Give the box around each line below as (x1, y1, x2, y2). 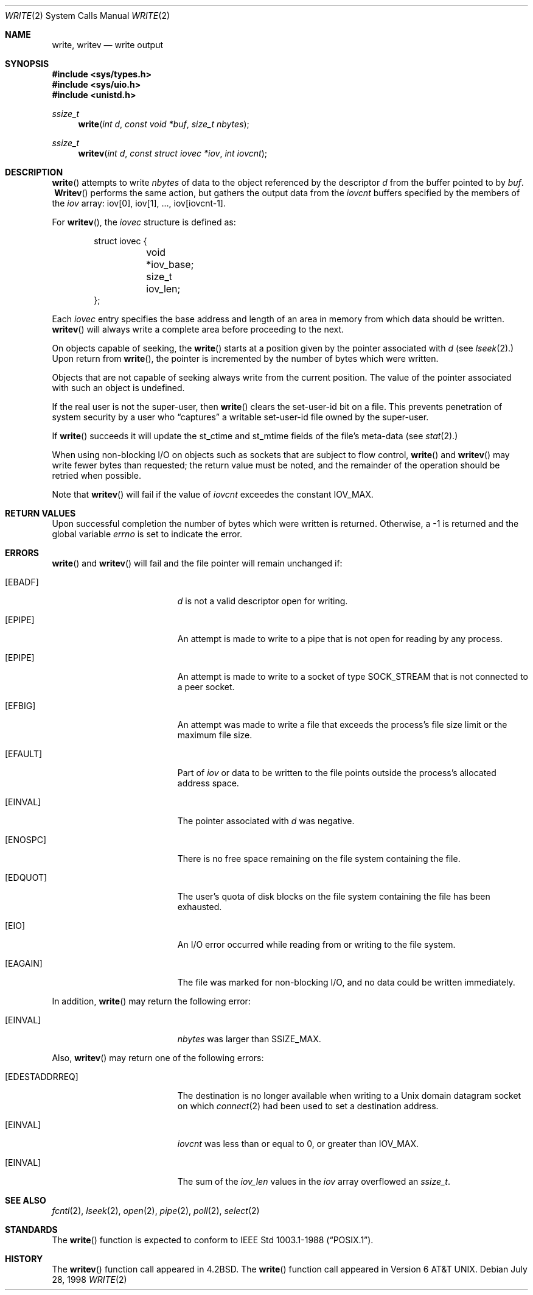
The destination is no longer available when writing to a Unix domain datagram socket (177, 1090, 521, 1101)
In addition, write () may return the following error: (52, 996, 251, 1006)
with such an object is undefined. (52, 383, 185, 393)
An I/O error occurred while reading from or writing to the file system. (177, 939, 456, 950)
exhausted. (177, 902, 222, 912)
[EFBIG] (5, 700, 36, 711)
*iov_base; (146, 258, 194, 270)
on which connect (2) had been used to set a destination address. (177, 1101, 439, 1111)
